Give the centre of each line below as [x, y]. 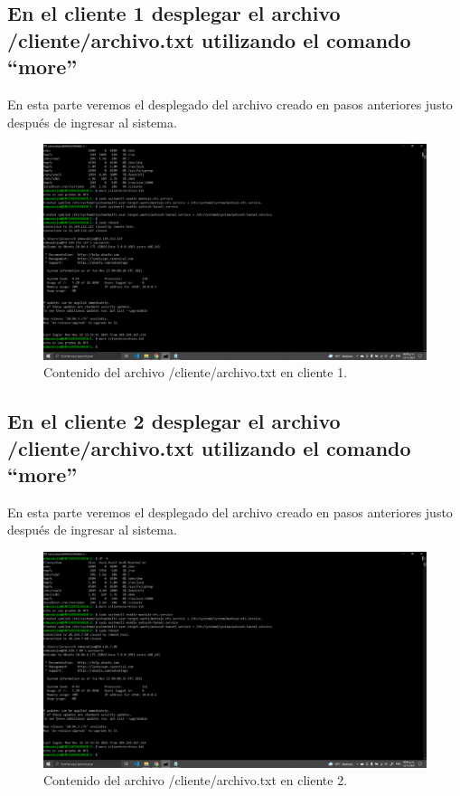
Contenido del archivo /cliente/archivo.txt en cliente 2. [196, 780]
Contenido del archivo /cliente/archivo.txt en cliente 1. [196, 372]
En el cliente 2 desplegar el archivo [174, 421]
